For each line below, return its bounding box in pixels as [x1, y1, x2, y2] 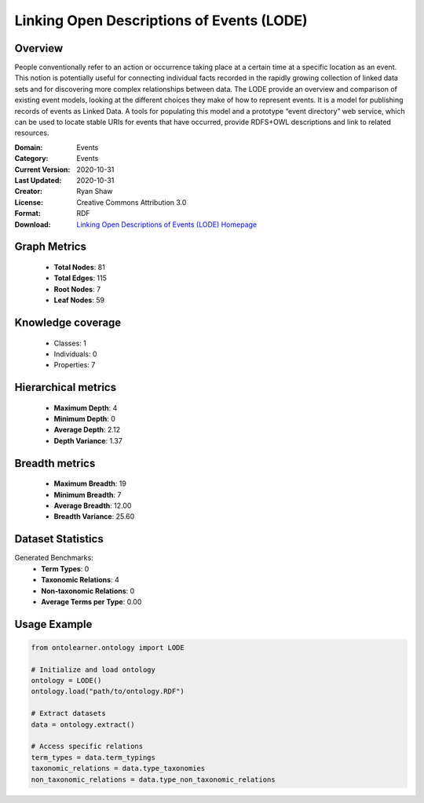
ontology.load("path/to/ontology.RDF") [31, 687, 185, 696]
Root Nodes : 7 [53, 284, 101, 294]
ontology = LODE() [31, 676, 102, 685]
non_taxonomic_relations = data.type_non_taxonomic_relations [31, 775, 276, 784]
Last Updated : [14, 175, 62, 184]
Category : [14, 154, 49, 163]
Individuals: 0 [53, 349, 97, 359]
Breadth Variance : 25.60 [53, 512, 135, 521]
